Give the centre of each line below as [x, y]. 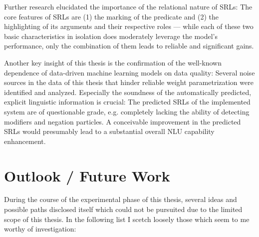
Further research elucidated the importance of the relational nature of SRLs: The [128, 6]
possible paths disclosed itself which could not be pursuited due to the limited [123, 209]
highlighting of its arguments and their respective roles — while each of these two [129, 26]
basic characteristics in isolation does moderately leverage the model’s [111, 36]
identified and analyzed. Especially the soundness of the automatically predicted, [128, 92]
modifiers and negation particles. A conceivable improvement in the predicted [123, 121]
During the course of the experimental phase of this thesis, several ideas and [121, 199]
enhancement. [25, 141]
